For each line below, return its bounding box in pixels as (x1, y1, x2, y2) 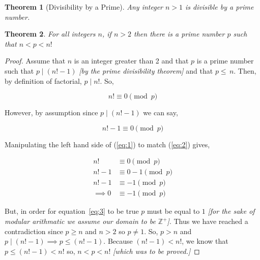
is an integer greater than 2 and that (74, 55, 189, 66)
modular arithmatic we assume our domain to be (5, 216, 156, 226)
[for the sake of (208, 206, 255, 216)
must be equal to (147, 206, 200, 216)
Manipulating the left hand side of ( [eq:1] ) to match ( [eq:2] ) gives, (5, 139, 210, 149)
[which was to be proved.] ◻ (113, 245, 200, 256)
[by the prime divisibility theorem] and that (79, 65, 213, 76)
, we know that (182, 236, 228, 246)
